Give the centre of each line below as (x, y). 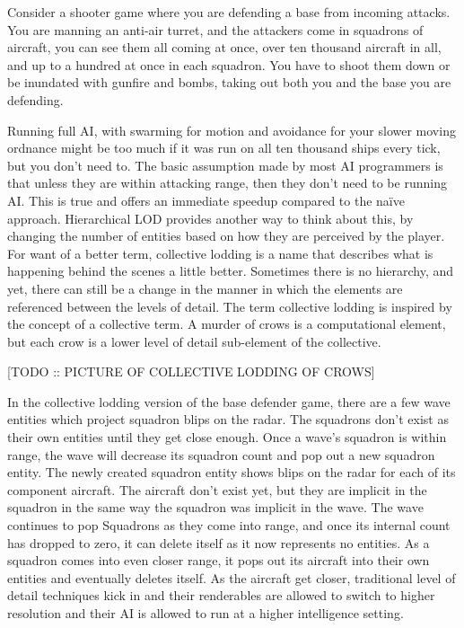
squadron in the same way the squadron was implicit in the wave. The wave (215, 507)
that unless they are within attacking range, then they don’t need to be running (227, 183)
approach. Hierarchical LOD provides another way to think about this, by (210, 218)
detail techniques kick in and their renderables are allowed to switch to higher (221, 595)
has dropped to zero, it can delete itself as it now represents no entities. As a (219, 542)
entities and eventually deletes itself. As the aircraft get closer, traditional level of (232, 577)
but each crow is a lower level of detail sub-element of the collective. (194, 341)
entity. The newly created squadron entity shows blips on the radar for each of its (232, 472)
